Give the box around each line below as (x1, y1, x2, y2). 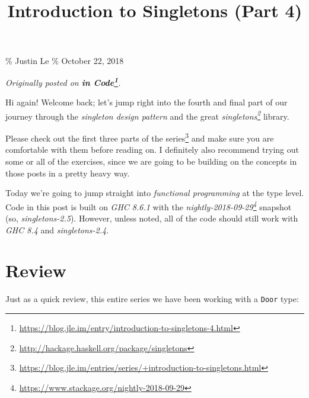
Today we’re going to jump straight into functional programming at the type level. (5, 187, 304, 199)
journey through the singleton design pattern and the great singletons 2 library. (5, 108, 289, 122)
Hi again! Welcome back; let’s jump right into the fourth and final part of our (5, 96, 288, 108)
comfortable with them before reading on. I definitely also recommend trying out (5, 143, 299, 156)
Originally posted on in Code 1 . (5, 74, 121, 88)
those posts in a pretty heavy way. (5, 166, 130, 179)
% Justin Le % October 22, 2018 (5, 54, 124, 67)
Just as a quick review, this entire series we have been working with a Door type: (5, 293, 299, 305)
